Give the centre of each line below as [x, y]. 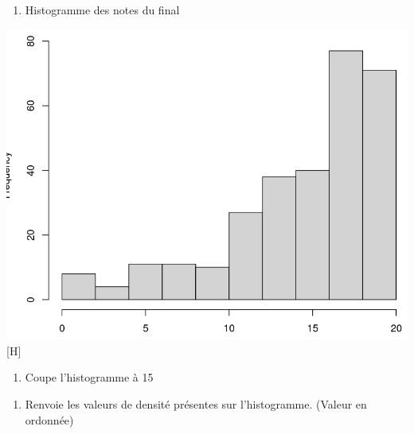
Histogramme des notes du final [102, 10]
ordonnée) [49, 419]
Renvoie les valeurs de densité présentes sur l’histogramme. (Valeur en [196, 403]
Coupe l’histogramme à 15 [89, 377]
